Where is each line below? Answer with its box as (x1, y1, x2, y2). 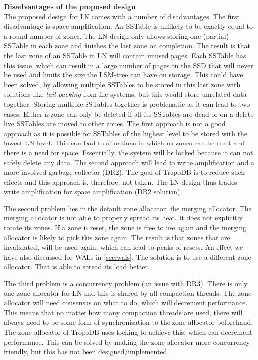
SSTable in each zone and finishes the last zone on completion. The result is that (4, 40, 251, 51)
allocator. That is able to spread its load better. (4, 261, 150, 272)
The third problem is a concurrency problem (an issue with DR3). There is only (4, 278, 248, 288)
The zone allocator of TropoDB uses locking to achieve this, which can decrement (4, 327, 253, 337)
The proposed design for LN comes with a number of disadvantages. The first (4, 11, 240, 21)
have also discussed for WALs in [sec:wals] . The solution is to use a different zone (4, 251, 251, 262)
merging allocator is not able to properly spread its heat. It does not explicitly (4, 213, 243, 223)
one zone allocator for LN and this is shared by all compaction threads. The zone (4, 288, 252, 298)
